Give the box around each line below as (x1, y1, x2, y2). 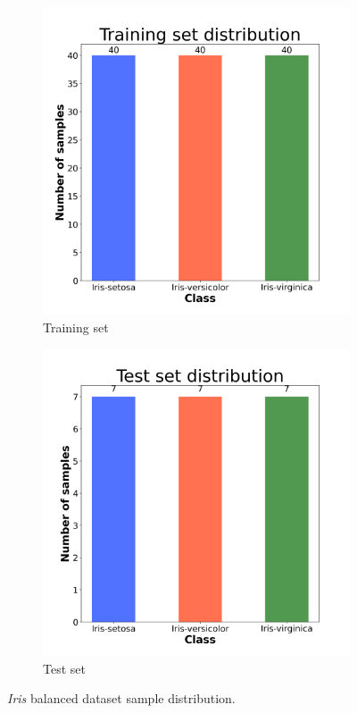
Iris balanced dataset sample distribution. (7, 689, 236, 708)
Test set (43, 658, 86, 677)
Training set (43, 317, 109, 336)
